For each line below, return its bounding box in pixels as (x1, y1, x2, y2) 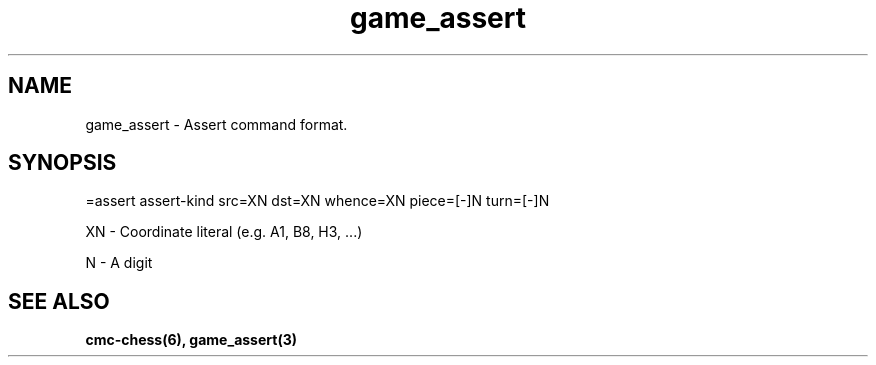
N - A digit (85, 254, 153, 272)
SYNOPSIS (8, 150, 117, 176)
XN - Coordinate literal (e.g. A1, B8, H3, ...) (85, 223, 363, 241)
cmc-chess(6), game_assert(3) (85, 331, 297, 349)
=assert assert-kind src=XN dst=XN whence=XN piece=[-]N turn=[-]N (85, 192, 550, 210)
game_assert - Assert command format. (85, 115, 348, 133)
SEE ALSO (8, 288, 110, 314)
